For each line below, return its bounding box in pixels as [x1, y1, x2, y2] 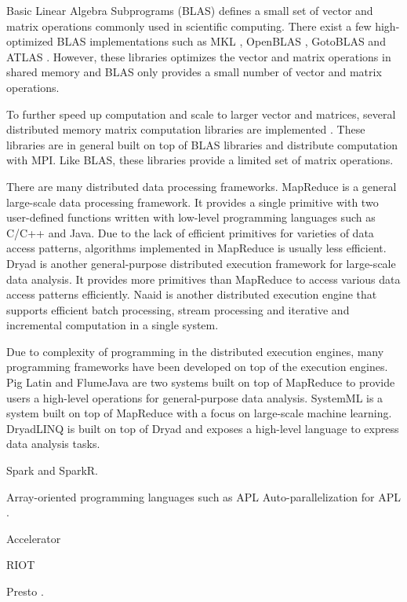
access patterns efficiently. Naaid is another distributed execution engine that [6, 286, 377, 303]
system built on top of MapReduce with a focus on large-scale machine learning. [6, 405, 392, 421]
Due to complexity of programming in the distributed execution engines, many [6, 343, 384, 359]
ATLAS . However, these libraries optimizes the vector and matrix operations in [6, 48, 391, 64]
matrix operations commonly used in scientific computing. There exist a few [6, 17, 372, 34]
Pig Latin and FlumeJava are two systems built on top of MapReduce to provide [6, 374, 395, 391]
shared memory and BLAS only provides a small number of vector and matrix [6, 64, 382, 80]
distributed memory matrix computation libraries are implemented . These [6, 121, 365, 138]
